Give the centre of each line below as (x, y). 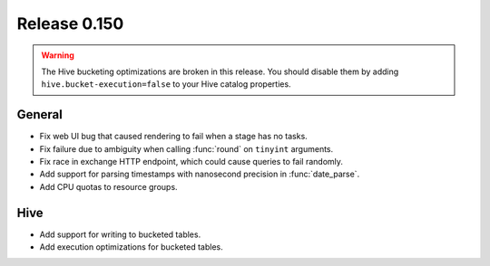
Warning (58, 55)
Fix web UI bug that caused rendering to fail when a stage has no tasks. (173, 137)
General (40, 114)
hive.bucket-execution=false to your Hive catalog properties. (166, 84)
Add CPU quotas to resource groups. (108, 186)
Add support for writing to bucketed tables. (120, 234)
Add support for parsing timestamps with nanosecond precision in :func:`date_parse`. (200, 174)
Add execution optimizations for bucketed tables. (132, 247)
